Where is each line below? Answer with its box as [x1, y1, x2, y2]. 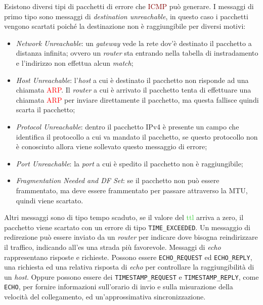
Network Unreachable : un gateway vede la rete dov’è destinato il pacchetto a [16, 37, 252, 48]
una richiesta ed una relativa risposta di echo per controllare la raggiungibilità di [4, 262, 254, 272]
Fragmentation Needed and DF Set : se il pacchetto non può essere [16, 175, 220, 186]
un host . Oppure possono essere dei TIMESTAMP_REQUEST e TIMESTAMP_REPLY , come [4, 271, 259, 282]
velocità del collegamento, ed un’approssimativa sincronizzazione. [4, 291, 206, 302]
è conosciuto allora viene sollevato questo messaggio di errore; [16, 141, 207, 152]
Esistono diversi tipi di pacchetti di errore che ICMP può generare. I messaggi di [4, 1, 254, 11]
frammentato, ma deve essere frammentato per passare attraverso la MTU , [16, 185, 248, 195]
